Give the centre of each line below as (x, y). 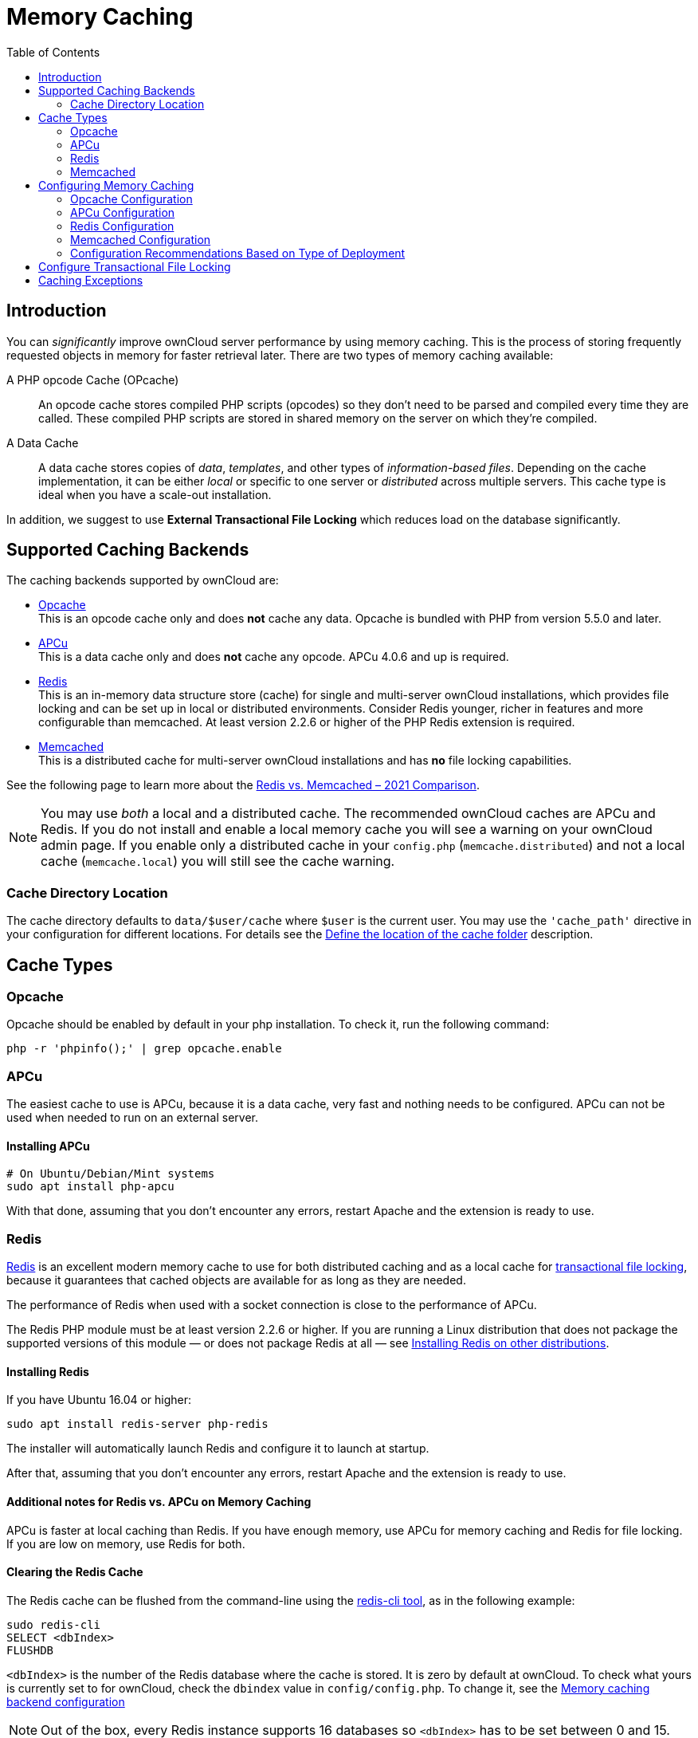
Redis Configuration (122, 226)
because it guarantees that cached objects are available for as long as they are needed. (236, 1280)
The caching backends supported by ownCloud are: (143, 580)
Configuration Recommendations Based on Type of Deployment (238, 253)
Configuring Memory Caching (116, 185)
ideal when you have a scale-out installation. (155, 494)
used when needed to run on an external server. (133, 1118)
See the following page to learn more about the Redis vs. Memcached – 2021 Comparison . (243, 785)
